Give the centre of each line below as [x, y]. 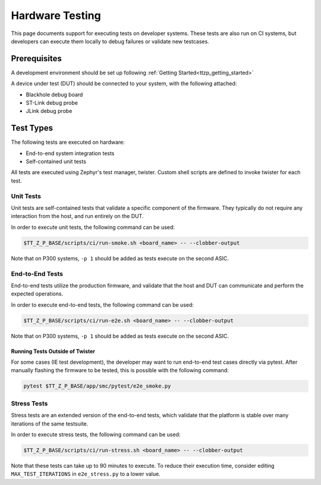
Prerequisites [36, 59]
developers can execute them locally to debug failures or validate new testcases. [110, 41]
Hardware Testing [56, 15]
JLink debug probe [49, 111]
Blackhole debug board [54, 95]
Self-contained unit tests [56, 162]
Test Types [32, 128]
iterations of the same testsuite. [50, 423]
